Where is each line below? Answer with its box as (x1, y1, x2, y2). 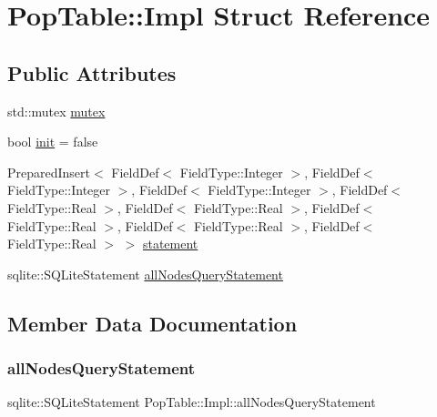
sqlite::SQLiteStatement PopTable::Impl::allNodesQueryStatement (7, 392, 376, 412)
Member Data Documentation (7, 309, 298, 337)
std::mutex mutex (7, 101, 106, 120)
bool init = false (7, 132, 98, 151)
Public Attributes (7, 58, 177, 86)
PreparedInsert (7, 162, 91, 181)
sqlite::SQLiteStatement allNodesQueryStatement (7, 264, 283, 283)
